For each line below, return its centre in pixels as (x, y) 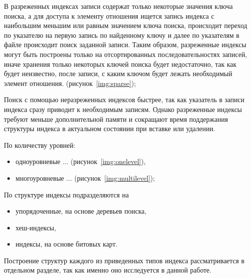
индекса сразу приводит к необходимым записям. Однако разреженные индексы (123, 109)
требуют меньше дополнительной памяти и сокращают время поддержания (116, 119)
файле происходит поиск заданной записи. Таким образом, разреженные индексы (125, 44)
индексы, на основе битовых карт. (66, 244)
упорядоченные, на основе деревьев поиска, (81, 211)
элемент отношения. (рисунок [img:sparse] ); (70, 83)
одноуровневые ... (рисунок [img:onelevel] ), (81, 161)
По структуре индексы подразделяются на (66, 194)
